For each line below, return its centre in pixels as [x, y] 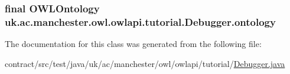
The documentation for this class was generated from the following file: [133, 44]
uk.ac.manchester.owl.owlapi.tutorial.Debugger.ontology [140, 21]
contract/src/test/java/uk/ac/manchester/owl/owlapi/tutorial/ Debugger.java [145, 63]
